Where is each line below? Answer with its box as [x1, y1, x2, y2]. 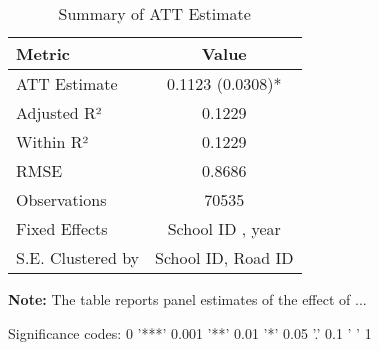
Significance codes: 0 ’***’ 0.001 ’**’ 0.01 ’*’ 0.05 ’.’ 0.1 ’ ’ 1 [8, 322, 372, 343]
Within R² [16, 130, 89, 153]
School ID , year [167, 217, 281, 240]
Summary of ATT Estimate [58, 2, 251, 25]
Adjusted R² [16, 101, 102, 124]
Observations [16, 188, 107, 211]
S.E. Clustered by [16, 246, 140, 269]
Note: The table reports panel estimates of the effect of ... [8, 289, 367, 309]
